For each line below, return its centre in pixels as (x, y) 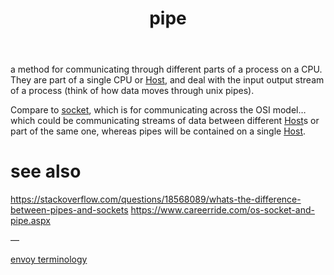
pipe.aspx (30, 221)
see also (46, 171)
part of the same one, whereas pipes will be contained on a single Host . (158, 131)
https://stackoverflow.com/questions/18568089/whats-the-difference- (156, 199)
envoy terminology (49, 259)
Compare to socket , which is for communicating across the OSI (140, 110)
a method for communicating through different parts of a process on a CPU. (166, 69)
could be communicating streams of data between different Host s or (178, 121)
